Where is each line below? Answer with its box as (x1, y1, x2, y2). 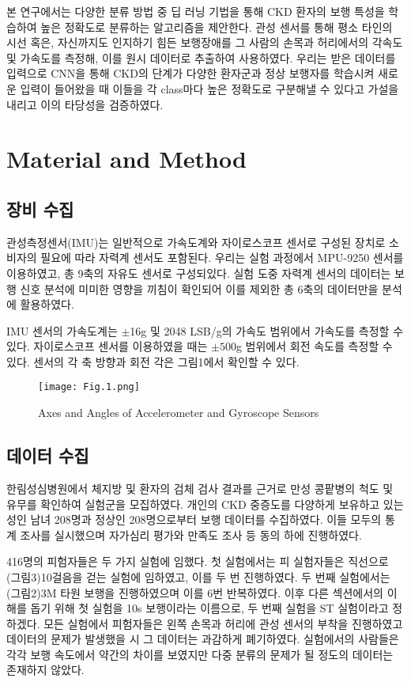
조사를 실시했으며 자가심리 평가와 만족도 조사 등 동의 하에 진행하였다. (20, 526, 362, 543)
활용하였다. (20, 296, 74, 313)
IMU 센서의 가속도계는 (6, 322, 118, 339)
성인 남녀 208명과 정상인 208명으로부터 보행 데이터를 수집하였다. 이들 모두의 (6, 511, 382, 528)
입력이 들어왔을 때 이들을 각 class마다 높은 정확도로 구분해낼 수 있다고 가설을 (20, 80, 399, 97)
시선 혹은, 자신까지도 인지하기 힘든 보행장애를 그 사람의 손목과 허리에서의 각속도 (6, 34, 403, 51)
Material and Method (6, 142, 247, 175)
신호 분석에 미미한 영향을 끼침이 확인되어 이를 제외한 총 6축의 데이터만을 (20, 280, 379, 297)
